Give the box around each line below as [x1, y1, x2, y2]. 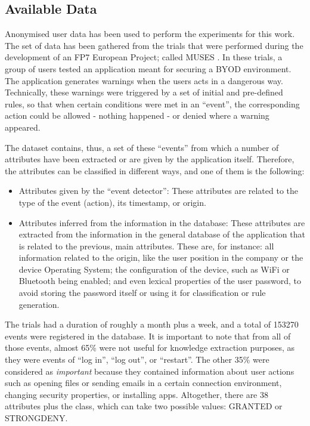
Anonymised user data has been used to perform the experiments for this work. [5, 27, 295, 40]
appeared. [5, 121, 41, 133]
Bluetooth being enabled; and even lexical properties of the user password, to [18, 274, 301, 287]
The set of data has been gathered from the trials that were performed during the [5, 39, 303, 51]
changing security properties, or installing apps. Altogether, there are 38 [5, 388, 268, 400]
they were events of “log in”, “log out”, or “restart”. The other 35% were [5, 353, 269, 366]
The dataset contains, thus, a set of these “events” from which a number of [5, 141, 279, 153]
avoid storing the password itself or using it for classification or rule [18, 286, 266, 299]
